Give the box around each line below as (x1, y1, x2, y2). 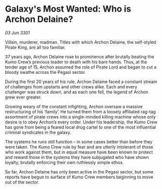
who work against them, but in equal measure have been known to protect (5, 149, 153, 155)
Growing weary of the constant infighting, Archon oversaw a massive (5, 103, 143, 109)
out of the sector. (5, 179, 40, 185)
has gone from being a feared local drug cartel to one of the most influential (5, 124, 156, 130)
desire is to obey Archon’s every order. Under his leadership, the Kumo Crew (5, 119, 158, 125)
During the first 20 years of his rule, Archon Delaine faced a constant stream (5, 79, 157, 85)
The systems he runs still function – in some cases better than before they (5, 138, 153, 144)
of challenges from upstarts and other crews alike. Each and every (5, 84, 138, 89)
